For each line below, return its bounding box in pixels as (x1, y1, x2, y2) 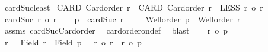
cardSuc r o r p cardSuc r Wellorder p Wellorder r (4, 12, 241, 25)
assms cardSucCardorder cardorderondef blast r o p (4, 24, 228, 37)
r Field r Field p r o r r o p (4, 35, 142, 48)
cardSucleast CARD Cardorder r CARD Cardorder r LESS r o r (4, 1, 263, 13)
